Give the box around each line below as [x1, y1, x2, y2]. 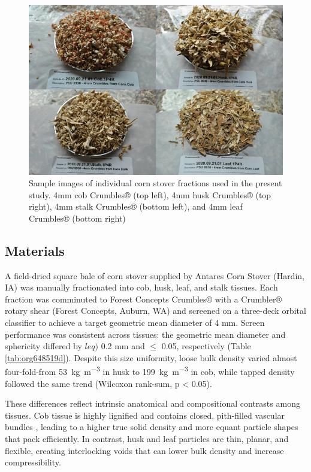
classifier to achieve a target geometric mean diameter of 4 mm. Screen [5, 316, 265, 329]
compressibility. [5, 456, 61, 468]
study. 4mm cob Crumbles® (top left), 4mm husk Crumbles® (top [29, 188, 271, 201]
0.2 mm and [101, 340, 145, 352]
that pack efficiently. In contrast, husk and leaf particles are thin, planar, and [5, 432, 289, 445]
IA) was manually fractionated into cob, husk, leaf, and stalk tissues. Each [5, 281, 278, 294]
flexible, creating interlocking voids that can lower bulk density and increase [5, 444, 284, 456]
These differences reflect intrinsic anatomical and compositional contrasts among [5, 397, 300, 410]
